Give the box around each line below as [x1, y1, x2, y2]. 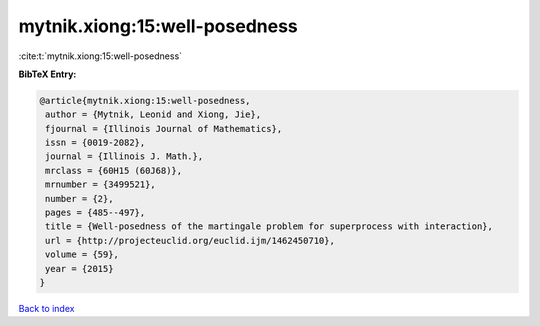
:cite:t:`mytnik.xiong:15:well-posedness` [18, 50, 183, 62]
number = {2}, [45, 193, 114, 204]
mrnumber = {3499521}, [45, 179, 157, 190]
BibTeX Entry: [18, 68, 77, 80]
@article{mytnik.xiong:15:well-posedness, [39, 95, 251, 106]
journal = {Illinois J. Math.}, [45, 151, 204, 162]
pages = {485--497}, [45, 207, 146, 219]
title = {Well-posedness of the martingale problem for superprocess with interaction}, [45, 221, 494, 232]
